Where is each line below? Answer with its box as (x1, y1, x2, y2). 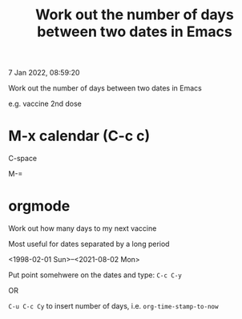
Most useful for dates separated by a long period (8, 239, 170, 249)
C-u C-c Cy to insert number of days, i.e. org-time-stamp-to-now (8, 301, 219, 311)
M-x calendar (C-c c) (8, 127, 151, 145)
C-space (8, 154, 38, 164)
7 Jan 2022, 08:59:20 (8, 68, 80, 78)
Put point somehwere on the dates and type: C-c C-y (8, 270, 182, 280)
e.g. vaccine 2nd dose (8, 99, 83, 109)
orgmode (8, 197, 71, 216)
